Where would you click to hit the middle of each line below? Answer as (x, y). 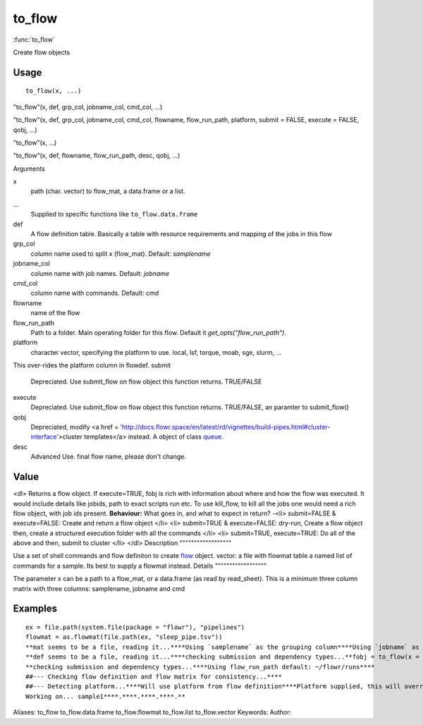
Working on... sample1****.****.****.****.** (106, 696)
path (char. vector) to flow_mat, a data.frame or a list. (108, 191)
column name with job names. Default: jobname (100, 273)
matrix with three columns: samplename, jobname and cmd (99, 588)
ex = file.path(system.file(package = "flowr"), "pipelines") (135, 627)
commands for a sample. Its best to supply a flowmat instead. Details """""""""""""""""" (140, 566)
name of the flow (55, 313)
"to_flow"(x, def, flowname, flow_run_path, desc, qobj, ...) (97, 156)
